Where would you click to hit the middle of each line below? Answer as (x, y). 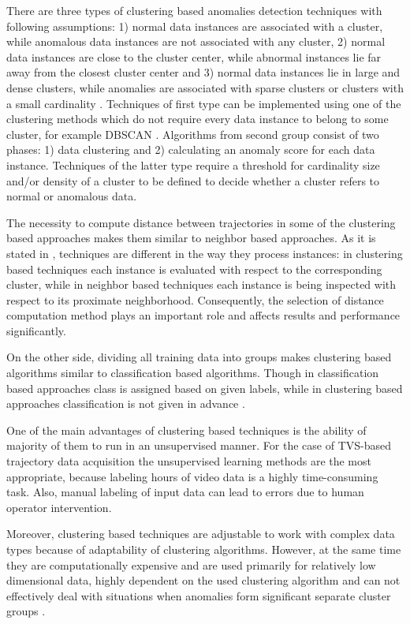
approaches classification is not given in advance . (126, 404)
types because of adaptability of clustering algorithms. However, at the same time (204, 549)
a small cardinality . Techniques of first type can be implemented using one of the (204, 103)
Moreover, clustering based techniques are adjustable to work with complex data (201, 534)
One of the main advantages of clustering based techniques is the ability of (186, 430)
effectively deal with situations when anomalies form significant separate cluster (199, 595)
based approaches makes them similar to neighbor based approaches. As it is (191, 238)
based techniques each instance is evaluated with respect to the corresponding (194, 269)
